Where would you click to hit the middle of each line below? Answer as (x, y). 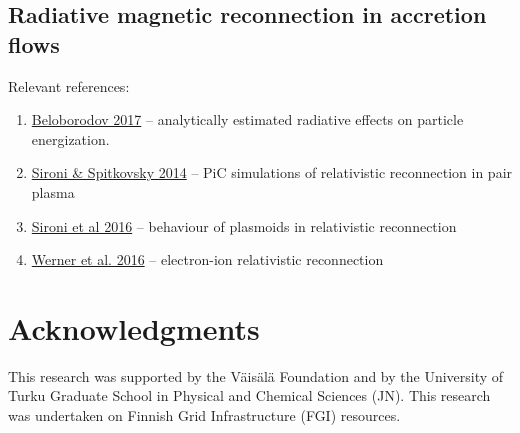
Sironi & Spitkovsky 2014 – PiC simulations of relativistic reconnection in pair (272, 172)
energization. (70, 138)
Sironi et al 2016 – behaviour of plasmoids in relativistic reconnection (244, 225)
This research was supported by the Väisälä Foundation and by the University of (256, 375)
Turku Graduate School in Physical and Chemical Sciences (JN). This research (249, 395)
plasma (53, 191)
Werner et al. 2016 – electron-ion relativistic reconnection (207, 259)
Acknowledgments (134, 327)
